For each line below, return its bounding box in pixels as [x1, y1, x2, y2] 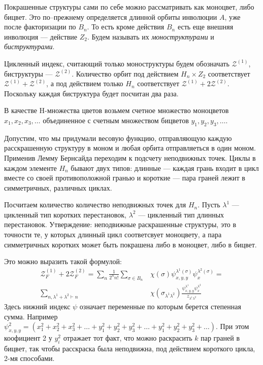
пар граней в [201, 332, 240, 343]
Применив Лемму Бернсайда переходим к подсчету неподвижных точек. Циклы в [4, 152, 256, 163]
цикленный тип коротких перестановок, [4, 209, 126, 220]
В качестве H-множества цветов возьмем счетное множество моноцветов [4, 105, 229, 116]
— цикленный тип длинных [138, 209, 224, 220]
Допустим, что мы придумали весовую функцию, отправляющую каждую [4, 132, 232, 143]
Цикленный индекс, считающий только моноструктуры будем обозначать [4, 58, 229, 68]
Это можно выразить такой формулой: [4, 256, 122, 267]
